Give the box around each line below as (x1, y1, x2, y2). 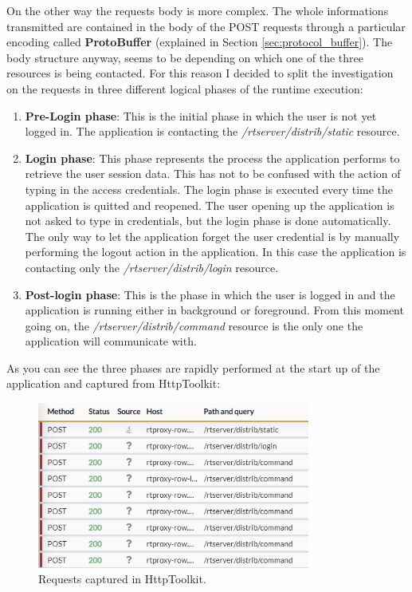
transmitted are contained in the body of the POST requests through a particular (6, 18, 406, 34)
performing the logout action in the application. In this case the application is (25, 243, 406, 260)
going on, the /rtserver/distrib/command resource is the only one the (25, 317, 363, 333)
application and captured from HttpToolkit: (6, 375, 221, 392)
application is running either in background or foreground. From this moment (25, 302, 404, 318)
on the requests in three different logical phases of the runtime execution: (6, 80, 363, 97)
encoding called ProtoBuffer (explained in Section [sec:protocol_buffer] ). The (6, 34, 393, 50)
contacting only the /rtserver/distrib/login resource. (25, 259, 279, 275)
